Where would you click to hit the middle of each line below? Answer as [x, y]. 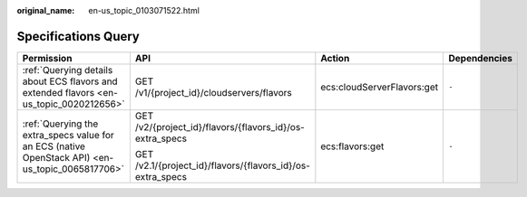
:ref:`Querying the [60, 124]
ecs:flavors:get [352, 146]
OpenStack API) [56, 157]
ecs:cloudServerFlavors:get [380, 87]
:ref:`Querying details [68, 70]
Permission [47, 58]
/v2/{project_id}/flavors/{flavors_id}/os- [220, 127]
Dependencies [480, 58]
